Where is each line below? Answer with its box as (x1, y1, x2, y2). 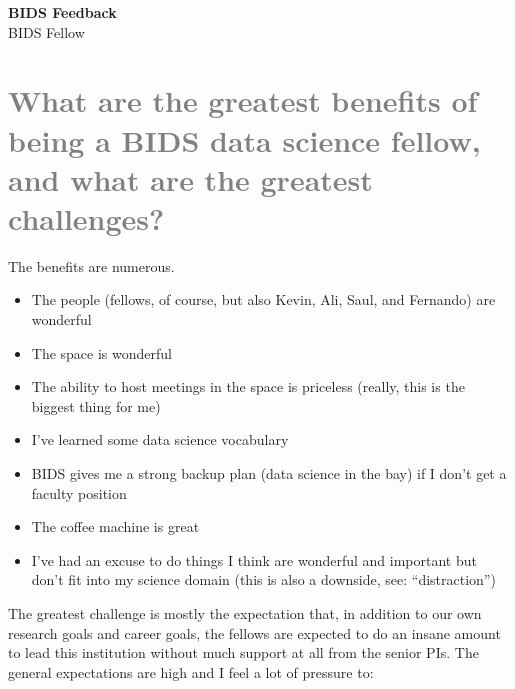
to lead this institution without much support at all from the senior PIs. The (8, 642, 479, 663)
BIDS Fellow (8, 21, 85, 42)
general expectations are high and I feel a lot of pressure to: (8, 661, 374, 682)
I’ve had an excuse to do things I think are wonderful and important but (31, 549, 477, 570)
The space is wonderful (31, 342, 172, 363)
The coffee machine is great (31, 516, 200, 537)
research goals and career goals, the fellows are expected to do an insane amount (8, 622, 501, 643)
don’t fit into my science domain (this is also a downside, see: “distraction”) (31, 569, 496, 590)
